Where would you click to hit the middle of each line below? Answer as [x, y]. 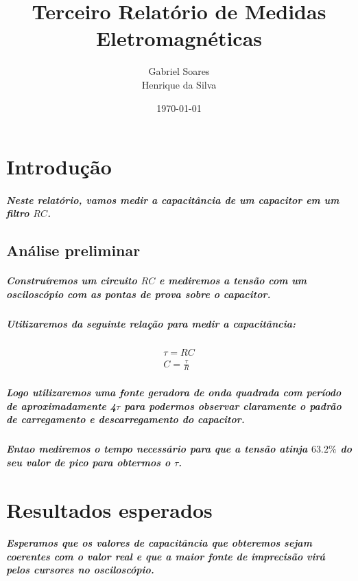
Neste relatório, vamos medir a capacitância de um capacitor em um [173, 200]
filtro [18, 213]
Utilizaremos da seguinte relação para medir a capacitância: [151, 323]
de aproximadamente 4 [61, 406]
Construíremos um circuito [72, 281]
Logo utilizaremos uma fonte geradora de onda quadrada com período [174, 392]
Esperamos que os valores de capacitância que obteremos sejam [159, 543]
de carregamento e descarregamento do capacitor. [126, 419]
